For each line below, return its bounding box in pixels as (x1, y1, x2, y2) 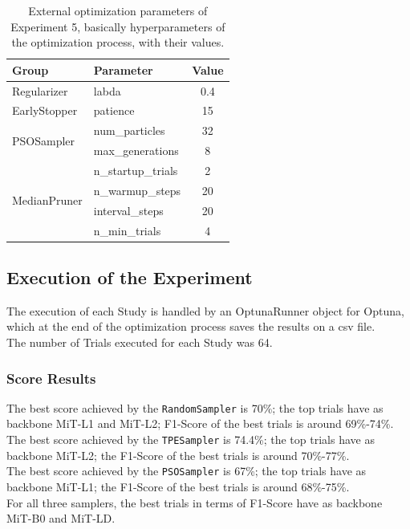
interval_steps (93, 201, 164, 218)
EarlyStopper (12, 102, 78, 119)
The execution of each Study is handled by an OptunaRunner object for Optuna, (6, 302, 404, 319)
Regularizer (12, 82, 68, 99)
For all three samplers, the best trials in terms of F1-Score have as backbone (6, 494, 383, 511)
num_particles (93, 122, 165, 139)
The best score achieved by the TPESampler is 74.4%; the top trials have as (6, 431, 375, 448)
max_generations (93, 142, 179, 159)
